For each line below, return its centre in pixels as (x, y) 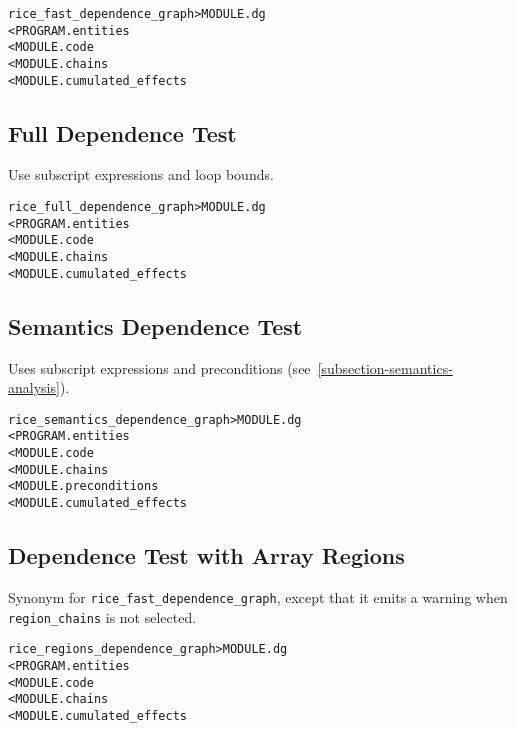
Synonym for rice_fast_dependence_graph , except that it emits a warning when (258, 596)
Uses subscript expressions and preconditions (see (159, 367)
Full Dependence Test (122, 132)
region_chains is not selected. (102, 616)
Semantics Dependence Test (155, 325)
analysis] (34, 387)
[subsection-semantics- (385, 367)
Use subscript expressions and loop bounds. (141, 174)
